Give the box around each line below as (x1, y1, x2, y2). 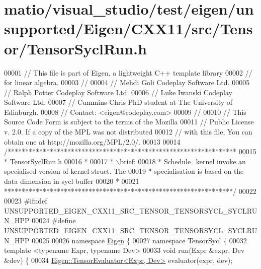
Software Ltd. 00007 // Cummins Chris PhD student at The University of (4, 97, 233, 107)
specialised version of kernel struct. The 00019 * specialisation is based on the (4, 166, 244, 176)
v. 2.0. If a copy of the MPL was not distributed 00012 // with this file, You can (4, 126, 252, 137)
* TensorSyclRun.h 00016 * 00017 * (4, 156, 114, 166)
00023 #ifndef (4, 195, 47, 206)
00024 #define (32, 215, 76, 226)
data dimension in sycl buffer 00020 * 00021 (4, 176, 139, 186)
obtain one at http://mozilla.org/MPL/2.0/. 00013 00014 (4, 136, 181, 147)
